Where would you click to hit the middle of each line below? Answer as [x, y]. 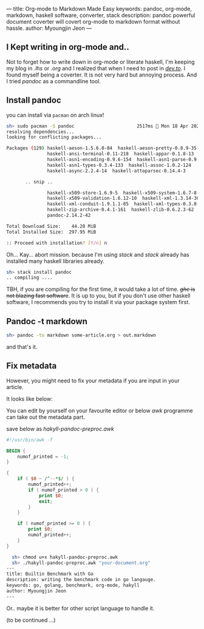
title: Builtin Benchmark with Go [50, 574]
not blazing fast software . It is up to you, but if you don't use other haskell [98, 296]
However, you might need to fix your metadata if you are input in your [93, 380]
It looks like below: [29, 399]
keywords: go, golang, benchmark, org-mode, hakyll [73, 585]
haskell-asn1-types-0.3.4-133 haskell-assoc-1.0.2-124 [119, 165]
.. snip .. [39, 182]
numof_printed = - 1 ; [43, 457]
